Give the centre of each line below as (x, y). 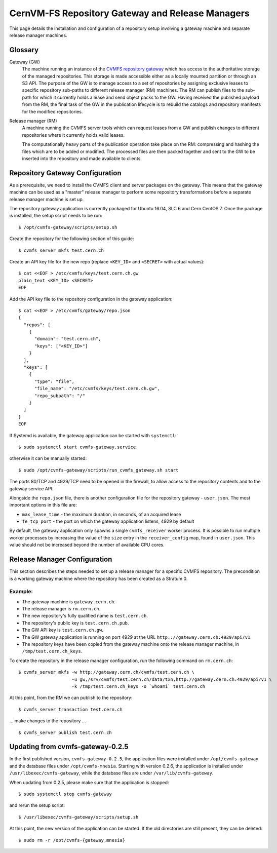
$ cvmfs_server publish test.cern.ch (65, 732)
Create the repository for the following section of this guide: (72, 239)
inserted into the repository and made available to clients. (82, 158)
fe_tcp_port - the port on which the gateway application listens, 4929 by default (108, 521)
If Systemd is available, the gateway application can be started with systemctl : (93, 435)
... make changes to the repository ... (48, 721)
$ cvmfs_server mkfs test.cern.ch (61, 250)
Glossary (24, 50)
